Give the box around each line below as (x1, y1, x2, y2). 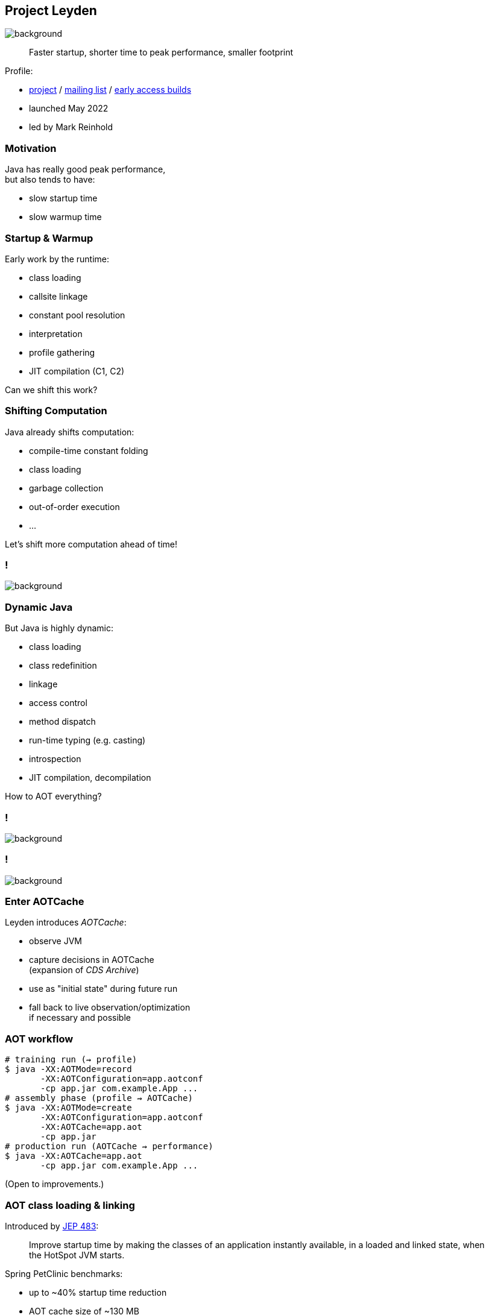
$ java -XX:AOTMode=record (5, 1064, 132, 1074)
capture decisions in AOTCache (29, 954, 154, 965)
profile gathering (29, 347, 95, 358)
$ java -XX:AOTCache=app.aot (5, 1151, 142, 1161)
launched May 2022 (29, 103, 109, 114)
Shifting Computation (5, 405, 107, 417)
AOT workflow (5, 1032, 74, 1045)
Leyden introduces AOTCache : (5, 917, 127, 928)
